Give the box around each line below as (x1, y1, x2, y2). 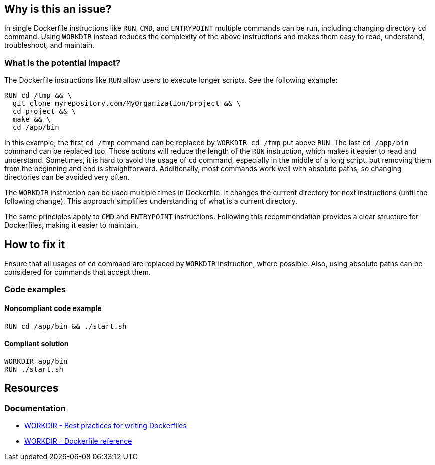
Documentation (4, 403, 66, 413)
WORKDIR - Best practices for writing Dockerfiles (24, 421, 187, 430)
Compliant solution (4, 339, 69, 348)
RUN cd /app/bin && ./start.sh (4, 322, 127, 330)
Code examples (4, 284, 66, 295)
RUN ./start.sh (4, 365, 64, 373)
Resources (4, 382, 59, 395)
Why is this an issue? (4, 3, 112, 15)
